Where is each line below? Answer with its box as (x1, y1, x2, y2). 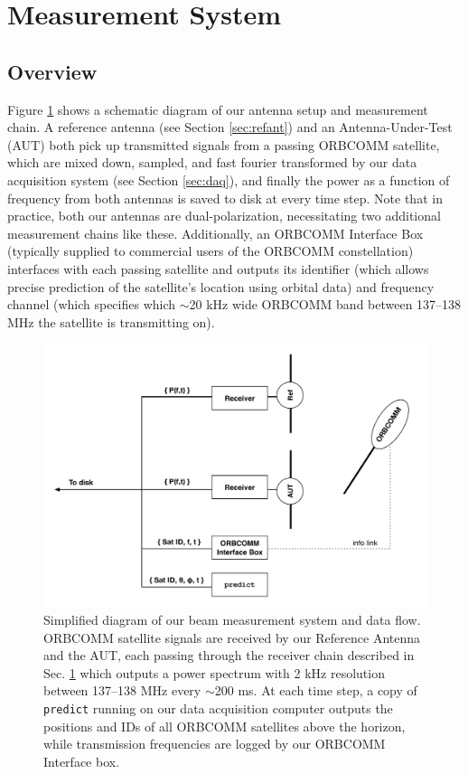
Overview (7, 57, 98, 85)
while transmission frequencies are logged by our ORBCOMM (43, 734, 386, 753)
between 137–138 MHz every (43, 681, 201, 700)
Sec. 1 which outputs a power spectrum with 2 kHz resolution (43, 663, 385, 682)
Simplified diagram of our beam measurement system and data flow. (43, 609, 421, 628)
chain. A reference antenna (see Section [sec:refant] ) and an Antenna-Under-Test (7, 118, 453, 137)
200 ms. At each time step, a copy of (214, 681, 417, 700)
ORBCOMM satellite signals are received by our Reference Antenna (43, 628, 421, 647)
